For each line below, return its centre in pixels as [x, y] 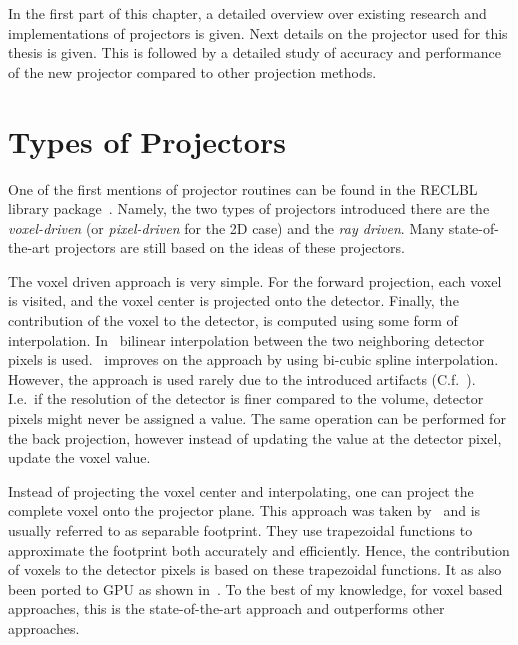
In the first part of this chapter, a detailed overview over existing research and [247, 13]
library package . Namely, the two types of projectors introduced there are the [249, 208]
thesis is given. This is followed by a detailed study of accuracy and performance [254, 52]
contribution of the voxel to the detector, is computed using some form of [233, 320]
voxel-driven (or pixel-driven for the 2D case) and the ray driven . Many [226, 227]
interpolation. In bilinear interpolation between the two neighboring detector [246, 339]
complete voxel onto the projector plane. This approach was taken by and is [244, 510]
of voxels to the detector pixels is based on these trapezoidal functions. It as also [255, 569]
